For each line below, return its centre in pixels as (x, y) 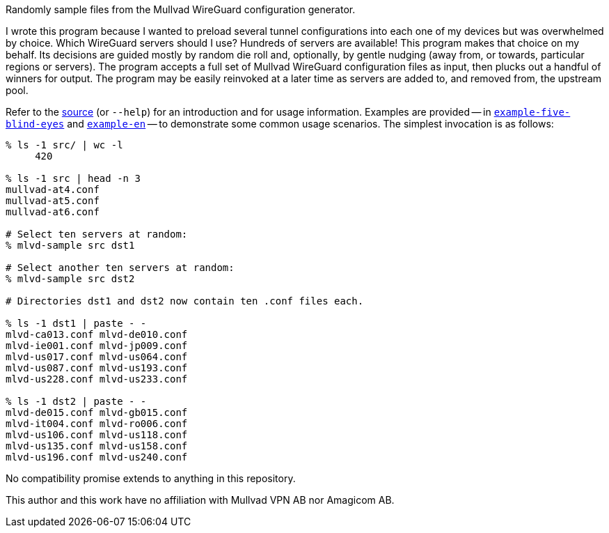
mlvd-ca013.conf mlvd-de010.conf (97, 334)
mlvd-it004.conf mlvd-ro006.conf (97, 424)
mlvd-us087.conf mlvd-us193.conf (97, 368)
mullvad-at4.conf (53, 190)
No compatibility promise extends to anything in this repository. (151, 478)
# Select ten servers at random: (97, 234)
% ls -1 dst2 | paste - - (76, 401)
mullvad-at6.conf (53, 212)
